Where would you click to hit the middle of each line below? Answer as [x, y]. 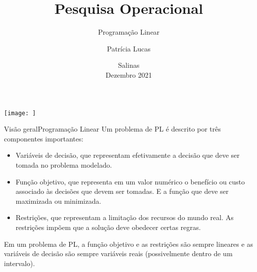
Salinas [129, 65]
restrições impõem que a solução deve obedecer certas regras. [108, 227]
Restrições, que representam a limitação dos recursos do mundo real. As [125, 217]
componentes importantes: [44, 138]
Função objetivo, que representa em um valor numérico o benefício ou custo [130, 181]
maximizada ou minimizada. [58, 201]
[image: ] [20, 113]
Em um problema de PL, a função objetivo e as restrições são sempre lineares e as [128, 244]
